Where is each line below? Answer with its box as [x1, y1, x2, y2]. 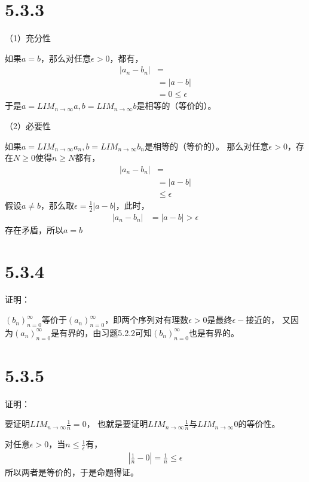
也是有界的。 [188, 326, 239, 338]
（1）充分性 [5, 32, 51, 44]
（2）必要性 [5, 120, 51, 132]
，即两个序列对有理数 [105, 313, 189, 326]
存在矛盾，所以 [5, 223, 63, 236]
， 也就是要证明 [86, 417, 148, 430]
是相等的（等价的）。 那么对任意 [144, 139, 269, 152]
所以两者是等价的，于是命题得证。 [5, 466, 139, 478]
